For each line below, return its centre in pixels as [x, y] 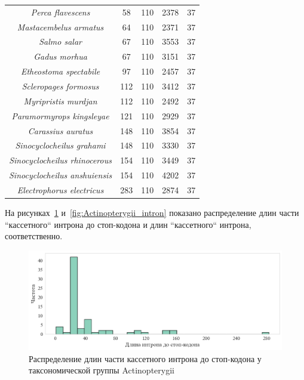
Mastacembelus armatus [60, 27]
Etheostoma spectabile [60, 71]
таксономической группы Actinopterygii [102, 370]
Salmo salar [60, 41]
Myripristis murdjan [60, 101]
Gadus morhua [60, 56]
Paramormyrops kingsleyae [60, 115]
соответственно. [34, 236]
